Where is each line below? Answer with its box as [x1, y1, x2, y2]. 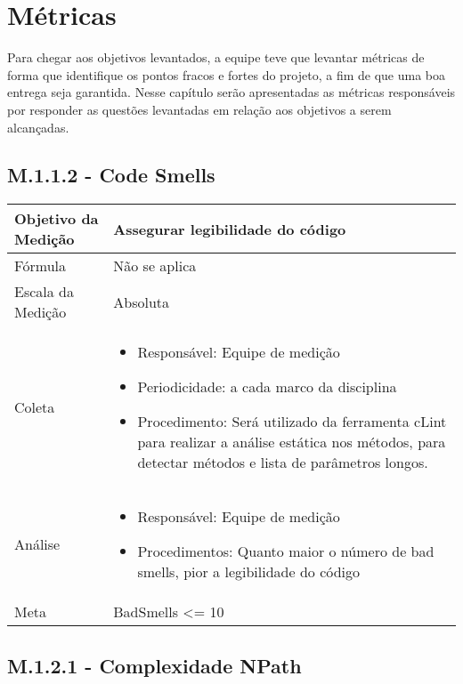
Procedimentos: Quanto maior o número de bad [137, 541, 435, 562]
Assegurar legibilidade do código [113, 218, 346, 239]
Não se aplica [113, 255, 197, 277]
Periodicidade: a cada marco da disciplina [137, 376, 397, 398]
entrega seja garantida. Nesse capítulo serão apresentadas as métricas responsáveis [7, 83, 456, 101]
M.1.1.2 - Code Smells [7, 161, 215, 189]
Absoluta [113, 291, 170, 312]
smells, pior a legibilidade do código [137, 561, 361, 583]
